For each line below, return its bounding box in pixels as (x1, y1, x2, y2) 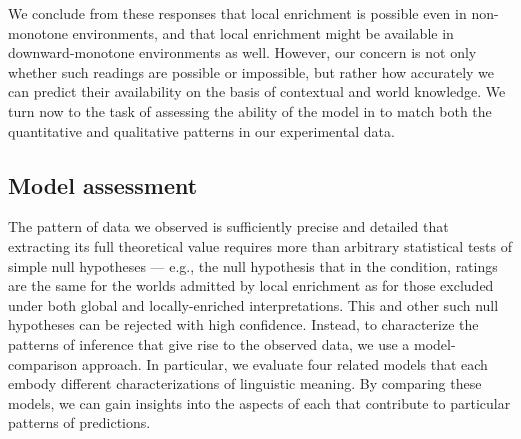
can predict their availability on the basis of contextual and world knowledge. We (8, 81, 506, 102)
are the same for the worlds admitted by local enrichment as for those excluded (8, 275, 494, 296)
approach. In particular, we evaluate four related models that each (82, 353, 488, 374)
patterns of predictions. (8, 412, 151, 433)
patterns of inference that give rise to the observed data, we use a (8, 333, 410, 354)
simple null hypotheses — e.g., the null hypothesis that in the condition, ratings (8, 255, 498, 276)
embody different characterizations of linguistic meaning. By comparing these (8, 373, 482, 394)
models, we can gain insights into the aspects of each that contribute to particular (8, 392, 511, 413)
